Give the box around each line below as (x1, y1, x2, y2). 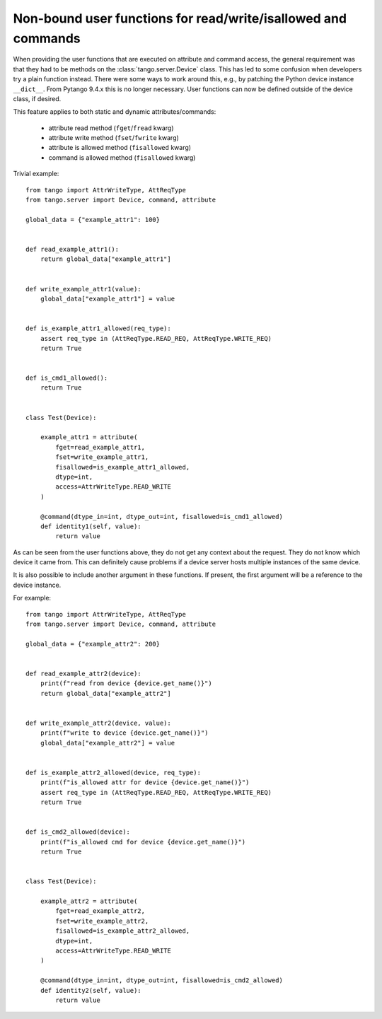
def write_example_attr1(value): (25, 285, 141, 293)
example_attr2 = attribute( (40, 897, 138, 905)
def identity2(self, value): (40, 986, 141, 994)
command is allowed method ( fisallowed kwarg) (48, 153, 196, 162)
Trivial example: (13, 170, 59, 178)
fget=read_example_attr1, (55, 443, 145, 451)
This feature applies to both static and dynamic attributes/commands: (13, 107, 216, 116)
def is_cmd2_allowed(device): (25, 828, 131, 836)
